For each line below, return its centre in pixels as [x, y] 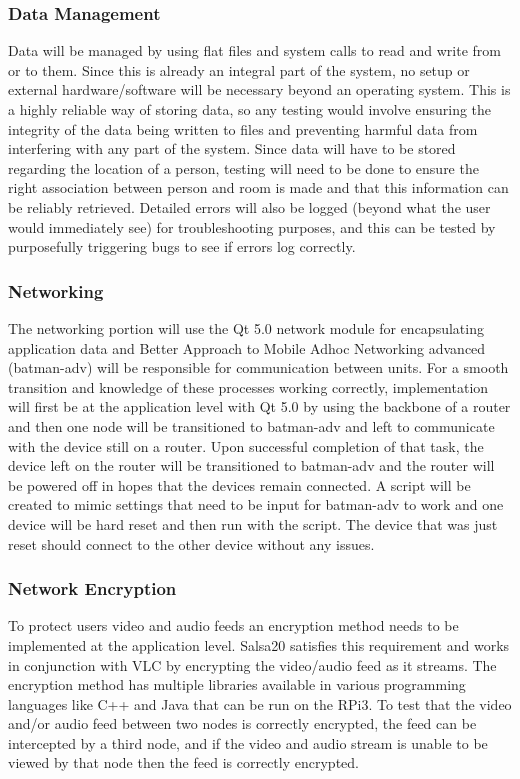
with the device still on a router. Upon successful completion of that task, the [246, 445]
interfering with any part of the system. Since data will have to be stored [232, 148]
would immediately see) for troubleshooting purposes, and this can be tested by [252, 226]
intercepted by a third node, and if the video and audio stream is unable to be [248, 742]
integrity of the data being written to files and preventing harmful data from [243, 128]
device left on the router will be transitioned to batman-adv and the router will [251, 465]
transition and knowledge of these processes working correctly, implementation [248, 386]
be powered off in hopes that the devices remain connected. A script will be [239, 484]
